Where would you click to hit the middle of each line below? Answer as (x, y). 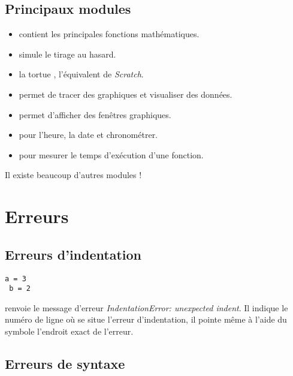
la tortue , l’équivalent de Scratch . (81, 74)
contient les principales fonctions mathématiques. (109, 34)
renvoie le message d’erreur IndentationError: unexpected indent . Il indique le (146, 307)
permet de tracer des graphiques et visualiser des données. (126, 94)
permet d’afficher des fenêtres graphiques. (95, 114)
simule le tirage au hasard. (67, 54)
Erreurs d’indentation (73, 254)
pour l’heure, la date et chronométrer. (88, 135)
